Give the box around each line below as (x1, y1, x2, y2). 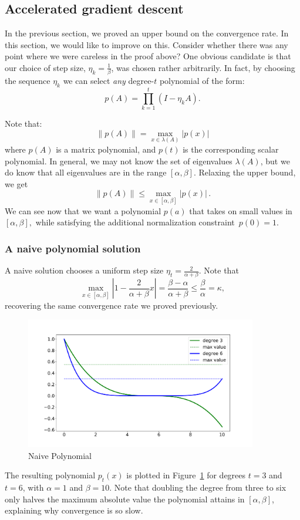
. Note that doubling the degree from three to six (109, 481, 286, 494)
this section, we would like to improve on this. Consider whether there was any (5, 38, 288, 50)
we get (5, 177, 28, 190)
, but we (260, 154, 290, 167)
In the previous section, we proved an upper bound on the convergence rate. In (5, 27, 289, 39)
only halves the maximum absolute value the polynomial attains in (5, 492, 245, 505)
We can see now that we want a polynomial (5, 204, 161, 217)
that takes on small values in (189, 204, 292, 217)
